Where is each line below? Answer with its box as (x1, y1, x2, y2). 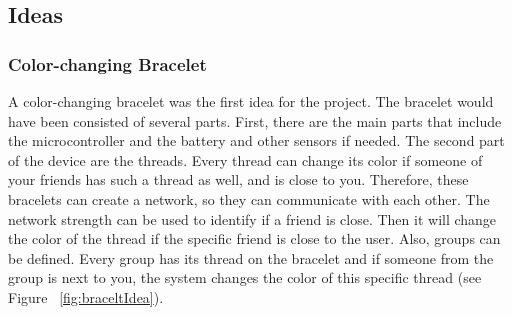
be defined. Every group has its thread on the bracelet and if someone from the (8, 247, 494, 268)
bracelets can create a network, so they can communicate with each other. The (8, 188, 490, 209)
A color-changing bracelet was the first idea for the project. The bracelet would (8, 91, 494, 111)
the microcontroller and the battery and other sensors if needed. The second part (8, 130, 505, 151)
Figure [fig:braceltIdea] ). (8, 286, 164, 307)
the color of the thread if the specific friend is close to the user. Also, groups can (8, 228, 501, 249)
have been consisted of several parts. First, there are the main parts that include (8, 110, 502, 131)
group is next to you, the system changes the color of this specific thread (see (8, 267, 482, 288)
